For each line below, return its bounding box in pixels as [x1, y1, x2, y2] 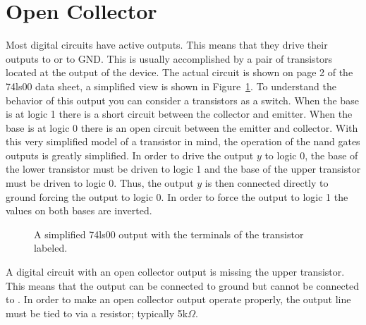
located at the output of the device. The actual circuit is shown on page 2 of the [6, 65, 353, 80]
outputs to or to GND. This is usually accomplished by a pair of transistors [6, 51, 333, 66]
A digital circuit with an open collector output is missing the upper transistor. [6, 264, 345, 279]
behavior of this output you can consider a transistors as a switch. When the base [6, 92, 359, 107]
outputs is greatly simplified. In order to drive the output [6, 147, 254, 162]
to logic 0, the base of [264, 147, 358, 162]
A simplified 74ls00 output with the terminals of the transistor [34, 226, 304, 241]
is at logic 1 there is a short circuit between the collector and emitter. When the [6, 106, 353, 121]
